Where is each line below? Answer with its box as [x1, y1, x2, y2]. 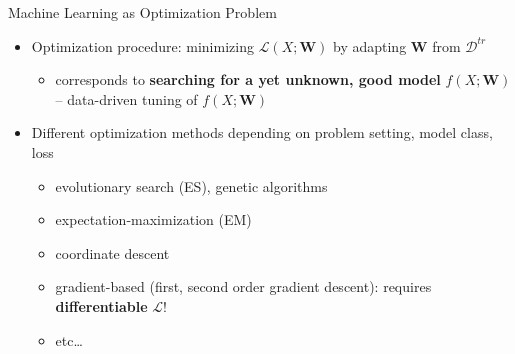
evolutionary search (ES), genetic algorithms [55, 175, 328, 196]
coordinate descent [55, 242, 170, 263]
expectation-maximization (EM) [55, 209, 252, 230]
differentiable [55, 295, 148, 316]
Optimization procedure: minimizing [31, 35, 254, 56]
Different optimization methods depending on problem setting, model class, [31, 122, 493, 143]
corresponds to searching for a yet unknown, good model [55, 69, 441, 90]
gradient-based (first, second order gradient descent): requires [55, 276, 432, 297]
